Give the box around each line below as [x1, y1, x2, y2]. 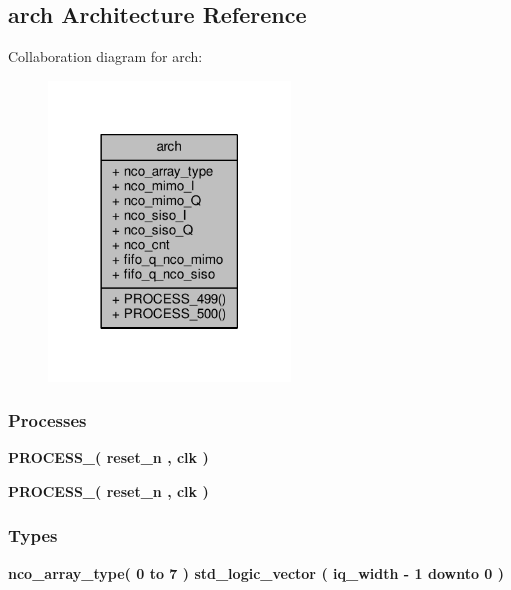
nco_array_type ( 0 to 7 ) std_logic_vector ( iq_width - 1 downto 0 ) [8, 562, 505, 583]
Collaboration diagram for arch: [8, 46, 203, 67]
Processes [8, 408, 87, 433]
